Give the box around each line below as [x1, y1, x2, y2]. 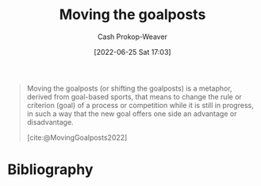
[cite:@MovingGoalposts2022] [26, 133, 128, 142]
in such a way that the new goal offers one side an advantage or [26, 109, 237, 118]
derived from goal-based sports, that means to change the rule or [26, 91, 243, 101]
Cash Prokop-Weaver [97, 32, 168, 41]
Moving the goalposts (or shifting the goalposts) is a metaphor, [26, 83, 232, 93]
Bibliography [7, 161, 94, 179]
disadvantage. [26, 117, 74, 126]
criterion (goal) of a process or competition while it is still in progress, [26, 100, 255, 110]
